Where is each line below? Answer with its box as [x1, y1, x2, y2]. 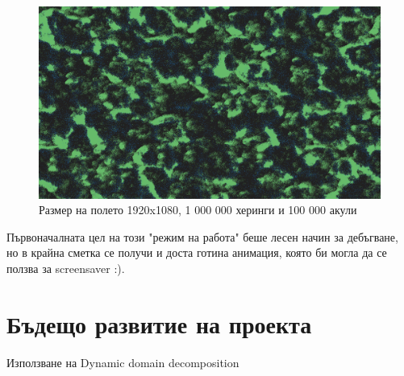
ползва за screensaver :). [6, 259, 125, 276]
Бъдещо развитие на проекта [6, 307, 312, 340]
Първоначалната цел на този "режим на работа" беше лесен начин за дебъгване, [6, 228, 398, 245]
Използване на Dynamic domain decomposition [6, 353, 239, 370]
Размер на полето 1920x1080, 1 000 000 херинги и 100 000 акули [39, 201, 357, 218]
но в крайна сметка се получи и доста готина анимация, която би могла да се [6, 244, 387, 261]
